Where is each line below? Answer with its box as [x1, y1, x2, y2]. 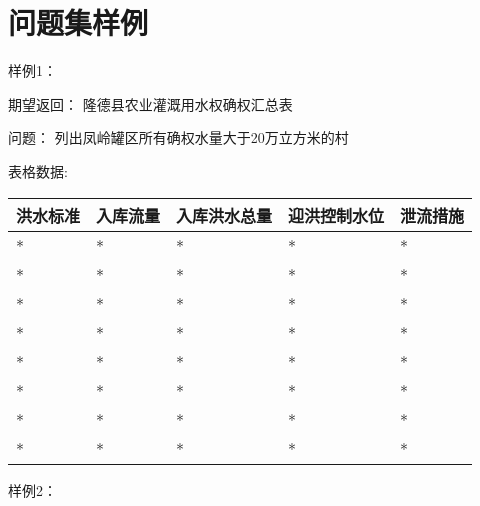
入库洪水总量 [176, 203, 273, 227]
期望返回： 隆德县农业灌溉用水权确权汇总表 [8, 93, 293, 114]
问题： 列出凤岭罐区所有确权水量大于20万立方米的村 [8, 127, 349, 148]
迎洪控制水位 [288, 203, 385, 227]
